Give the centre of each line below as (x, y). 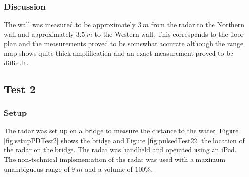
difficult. (16, 62)
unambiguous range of (37, 169)
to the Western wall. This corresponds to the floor (169, 34)
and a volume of (109, 169)
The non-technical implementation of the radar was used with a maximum (115, 159)
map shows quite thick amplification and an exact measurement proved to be (119, 53)
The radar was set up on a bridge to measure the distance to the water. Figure (121, 131)
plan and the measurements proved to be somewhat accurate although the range (124, 43)
